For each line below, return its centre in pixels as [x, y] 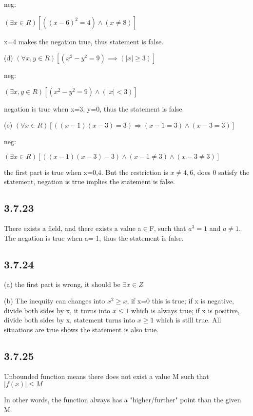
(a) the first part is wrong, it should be [62, 284]
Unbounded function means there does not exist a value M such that [107, 376]
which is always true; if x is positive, [185, 310]
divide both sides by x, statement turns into [70, 320]
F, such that [168, 228]
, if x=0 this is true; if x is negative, [180, 300]
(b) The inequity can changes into [55, 300]
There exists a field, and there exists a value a [73, 228]
